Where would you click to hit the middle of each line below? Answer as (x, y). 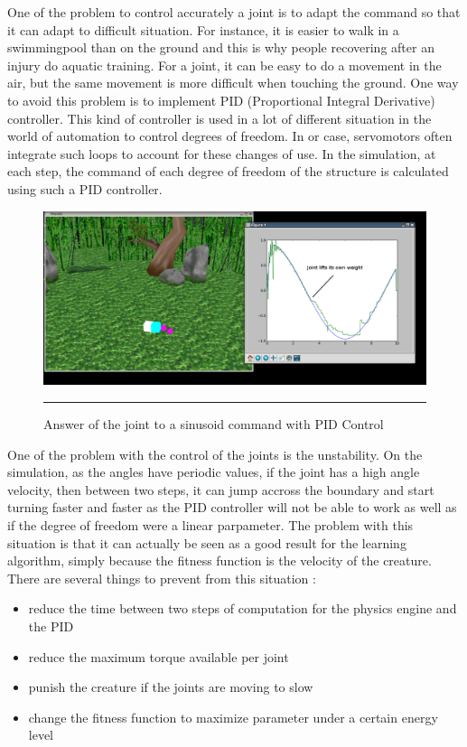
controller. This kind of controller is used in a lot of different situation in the (219, 118)
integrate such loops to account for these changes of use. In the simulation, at (222, 153)
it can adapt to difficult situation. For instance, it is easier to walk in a (203, 29)
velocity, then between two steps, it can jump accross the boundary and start (221, 489)
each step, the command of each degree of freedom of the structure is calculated (228, 171)
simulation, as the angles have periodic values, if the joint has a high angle (214, 472)
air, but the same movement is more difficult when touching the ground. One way (233, 83)
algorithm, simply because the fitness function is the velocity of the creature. (219, 560)
